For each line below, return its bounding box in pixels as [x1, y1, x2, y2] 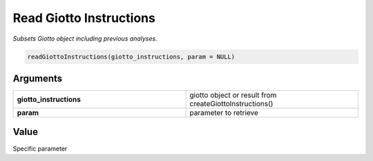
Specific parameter [12, 144, 68, 153]
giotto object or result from [189, 90, 277, 100]
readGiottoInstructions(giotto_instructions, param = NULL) [27, 52, 236, 61]
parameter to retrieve [189, 108, 259, 118]
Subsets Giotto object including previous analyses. [12, 34, 158, 43]
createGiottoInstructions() [189, 99, 274, 109]
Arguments [12, 72, 63, 84]
